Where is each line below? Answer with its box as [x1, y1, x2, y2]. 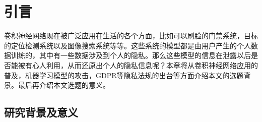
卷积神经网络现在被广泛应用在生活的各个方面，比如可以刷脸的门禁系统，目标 [4, 30, 258, 41]
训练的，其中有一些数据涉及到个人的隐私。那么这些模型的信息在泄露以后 [11, 50, 251, 60]
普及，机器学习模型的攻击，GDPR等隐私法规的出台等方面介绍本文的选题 [4, 70, 244, 80]
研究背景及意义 [4, 104, 78, 120]
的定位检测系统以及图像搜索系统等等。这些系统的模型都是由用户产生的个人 [4, 40, 251, 50]
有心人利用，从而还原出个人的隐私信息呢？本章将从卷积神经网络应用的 [25, 59, 258, 70]
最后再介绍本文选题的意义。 [18, 80, 110, 90]
